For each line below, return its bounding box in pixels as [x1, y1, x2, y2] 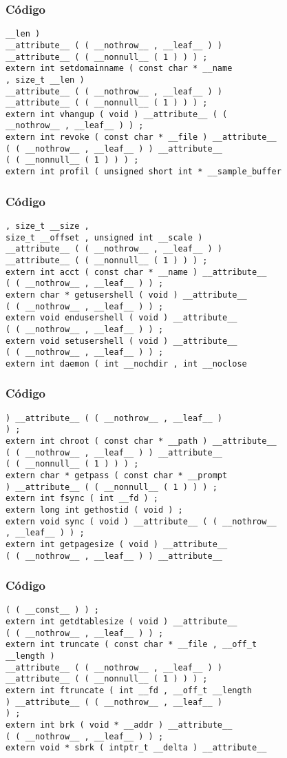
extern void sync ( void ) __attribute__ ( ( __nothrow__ [6, 516, 277, 526]
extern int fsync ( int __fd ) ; [6, 493, 158, 504]
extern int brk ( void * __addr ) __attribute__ [6, 720, 233, 730]
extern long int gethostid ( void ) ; [6, 504, 183, 515]
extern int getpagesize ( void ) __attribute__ [6, 539, 228, 549]
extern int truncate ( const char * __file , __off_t [6, 639, 257, 650]
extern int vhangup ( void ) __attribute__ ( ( [6, 109, 228, 119]
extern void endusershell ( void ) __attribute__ [6, 313, 237, 323]
